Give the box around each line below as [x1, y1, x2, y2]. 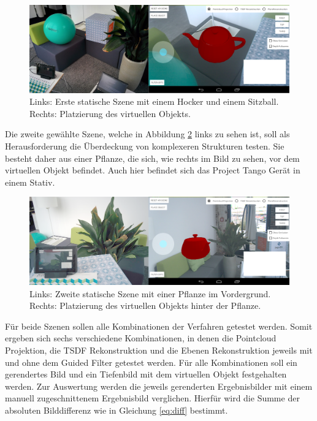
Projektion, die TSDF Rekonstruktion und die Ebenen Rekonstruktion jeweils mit [5, 344, 313, 357]
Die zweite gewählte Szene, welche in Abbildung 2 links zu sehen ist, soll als [5, 127, 290, 140]
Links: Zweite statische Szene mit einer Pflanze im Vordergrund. [29, 287, 271, 300]
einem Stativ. [5, 175, 55, 188]
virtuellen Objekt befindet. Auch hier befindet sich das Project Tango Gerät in [5, 164, 300, 176]
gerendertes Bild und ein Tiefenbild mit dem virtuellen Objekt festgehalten [5, 368, 287, 381]
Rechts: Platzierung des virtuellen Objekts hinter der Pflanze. [29, 299, 261, 312]
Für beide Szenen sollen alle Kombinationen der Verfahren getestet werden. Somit [5, 319, 313, 332]
